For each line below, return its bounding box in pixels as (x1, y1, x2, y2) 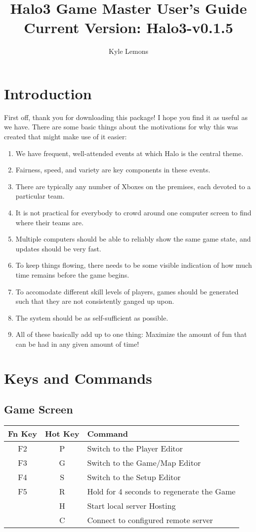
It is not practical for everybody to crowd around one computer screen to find (15, 207, 252, 217)
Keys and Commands (4, 368, 152, 388)
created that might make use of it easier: (4, 131, 127, 142)
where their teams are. (15, 217, 84, 227)
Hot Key (44, 428, 80, 440)
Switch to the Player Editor (87, 443, 183, 454)
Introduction (4, 83, 92, 103)
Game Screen (4, 402, 73, 417)
